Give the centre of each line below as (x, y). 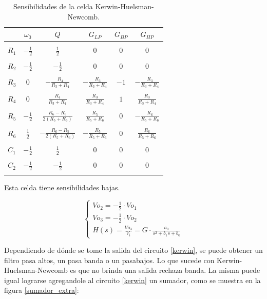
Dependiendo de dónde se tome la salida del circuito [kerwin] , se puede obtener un (133, 250)
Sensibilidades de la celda (53, 6)
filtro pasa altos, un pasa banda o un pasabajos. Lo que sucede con (109, 260)
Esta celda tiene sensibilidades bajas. (62, 187)
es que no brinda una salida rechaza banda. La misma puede (165, 270)
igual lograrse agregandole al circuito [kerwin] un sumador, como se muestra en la (132, 280)
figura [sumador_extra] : (42, 290)
